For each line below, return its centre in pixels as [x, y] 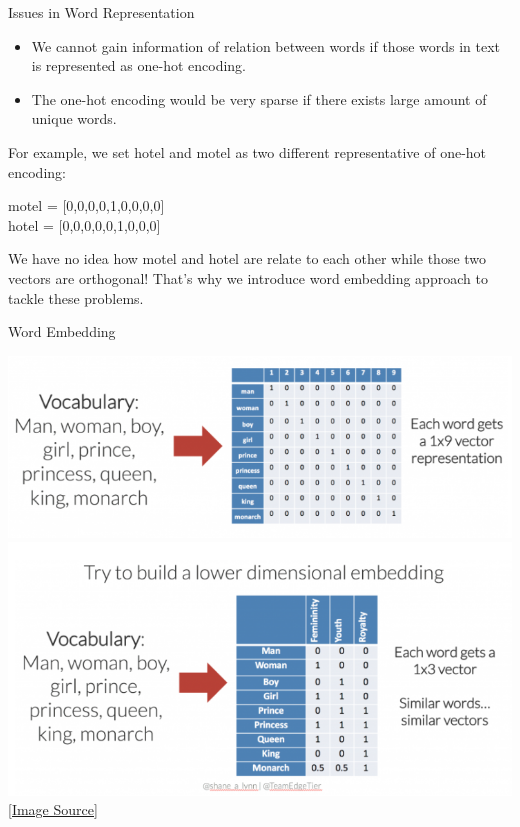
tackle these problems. [76, 297]
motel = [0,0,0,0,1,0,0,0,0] [86, 205]
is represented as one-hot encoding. [138, 65]
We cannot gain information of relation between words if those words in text [266, 45]
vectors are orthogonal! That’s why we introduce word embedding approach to [248, 277]
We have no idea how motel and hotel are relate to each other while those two [247, 258]
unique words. [74, 118]
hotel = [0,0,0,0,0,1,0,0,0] [84, 224]
